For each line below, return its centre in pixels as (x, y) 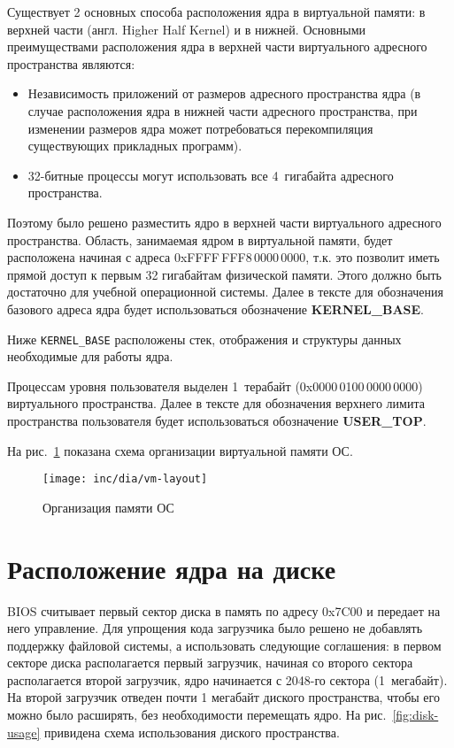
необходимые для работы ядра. (90, 356)
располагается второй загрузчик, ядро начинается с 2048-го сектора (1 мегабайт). (227, 679)
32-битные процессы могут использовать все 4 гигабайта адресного (211, 175)
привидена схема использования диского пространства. (192, 732)
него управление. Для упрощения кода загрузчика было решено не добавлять (215, 628)
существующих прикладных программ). (135, 146)
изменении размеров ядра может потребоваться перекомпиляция (200, 128)
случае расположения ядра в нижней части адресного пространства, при (223, 110)
